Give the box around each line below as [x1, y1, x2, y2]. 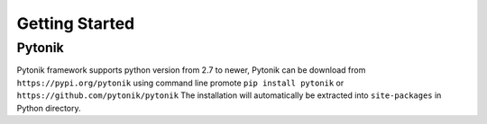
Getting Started [16, 13, 135, 33]
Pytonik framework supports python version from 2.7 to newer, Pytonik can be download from [16, 65, 366, 75]
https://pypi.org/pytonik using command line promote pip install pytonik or [16, 77, 345, 88]
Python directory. [16, 102, 81, 113]
